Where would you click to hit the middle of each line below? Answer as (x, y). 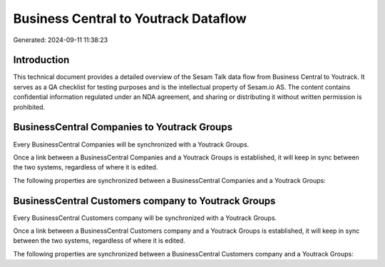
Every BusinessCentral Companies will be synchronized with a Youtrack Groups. (131, 144)
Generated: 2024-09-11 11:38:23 (61, 40)
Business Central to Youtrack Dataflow (130, 19)
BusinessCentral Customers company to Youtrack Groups (144, 200)
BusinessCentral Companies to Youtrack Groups (123, 127)
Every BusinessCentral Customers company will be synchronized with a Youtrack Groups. (145, 218)
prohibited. (29, 107)
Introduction (41, 60)
